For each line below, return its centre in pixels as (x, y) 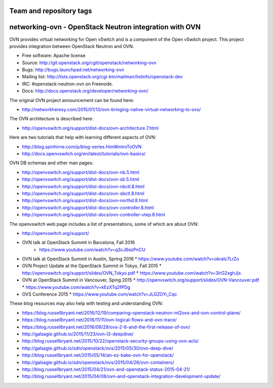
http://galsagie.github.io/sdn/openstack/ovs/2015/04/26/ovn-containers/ (98, 362)
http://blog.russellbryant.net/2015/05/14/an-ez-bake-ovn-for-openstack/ (98, 355)
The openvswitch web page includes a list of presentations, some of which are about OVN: (104, 224)
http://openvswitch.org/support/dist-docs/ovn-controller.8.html (88, 208)
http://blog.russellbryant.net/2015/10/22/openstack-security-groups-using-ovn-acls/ (110, 341)
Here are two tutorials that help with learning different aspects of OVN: (83, 137)
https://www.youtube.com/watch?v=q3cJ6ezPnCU (92, 250)
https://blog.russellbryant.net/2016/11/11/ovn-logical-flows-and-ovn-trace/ (99, 320)
